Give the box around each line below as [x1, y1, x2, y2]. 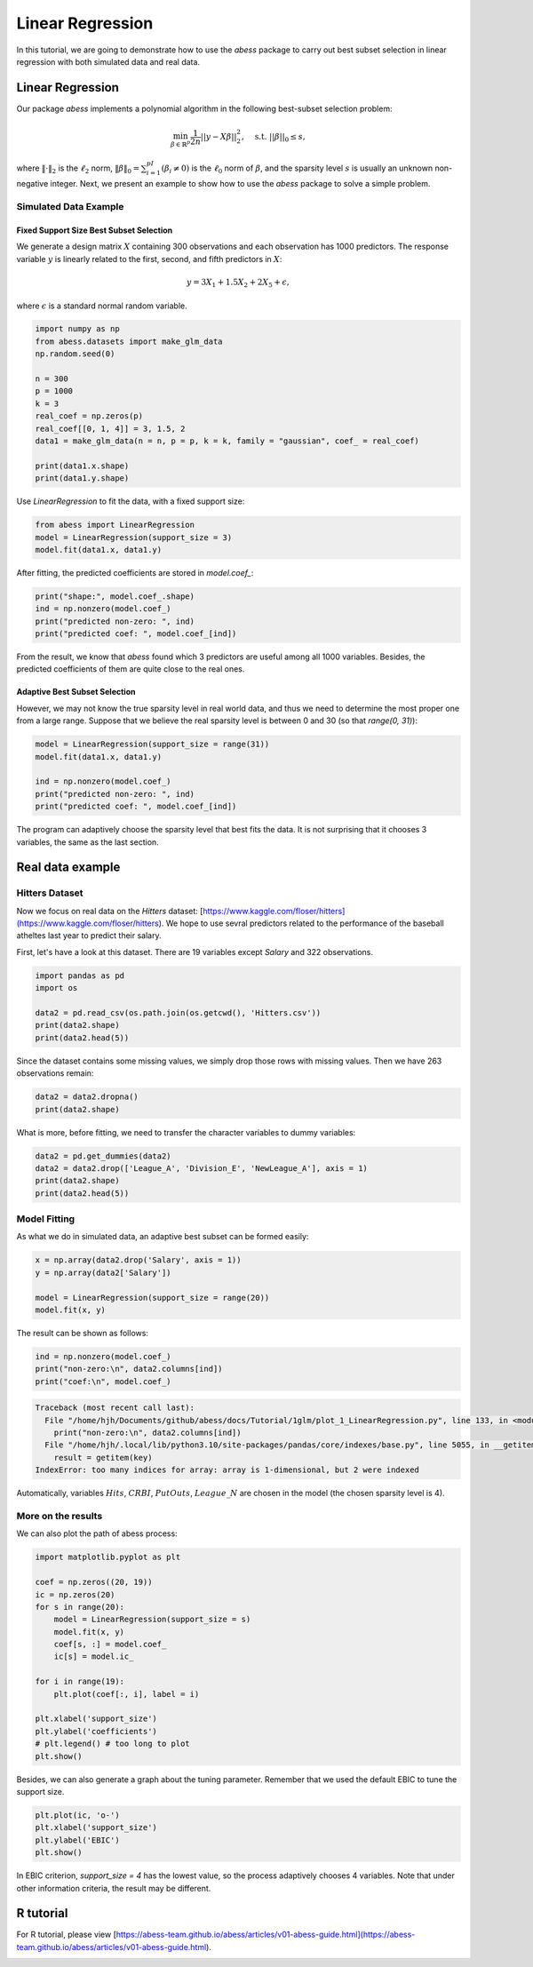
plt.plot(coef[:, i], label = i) [53, 1689, 200, 1699]
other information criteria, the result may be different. [16, 1883, 211, 1893]
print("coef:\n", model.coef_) [35, 1376, 172, 1386]
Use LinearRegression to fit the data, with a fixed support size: [16, 496, 245, 506]
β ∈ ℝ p [170, 139, 191, 148]
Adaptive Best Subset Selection [16, 687, 136, 697]
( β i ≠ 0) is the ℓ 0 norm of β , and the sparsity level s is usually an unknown [161, 163, 434, 175]
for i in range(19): [35, 1676, 124, 1687]
